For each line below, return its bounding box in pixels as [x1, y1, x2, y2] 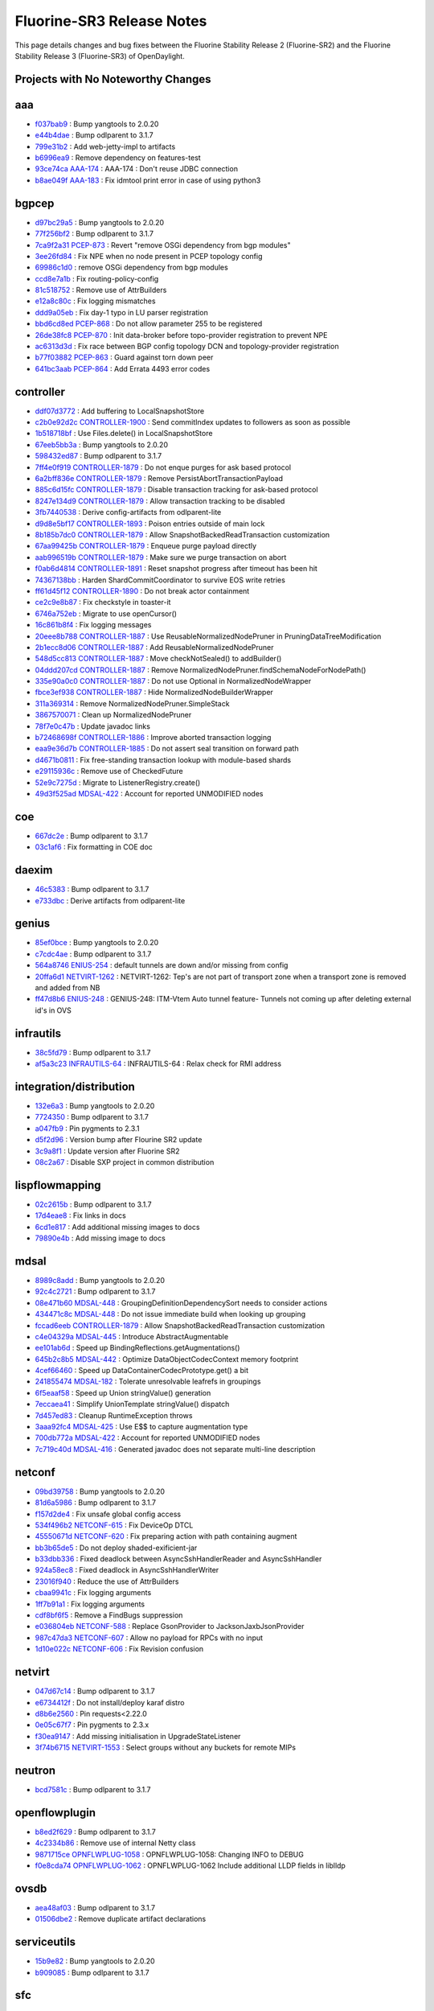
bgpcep [14, 196, 55, 210]
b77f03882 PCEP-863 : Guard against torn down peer [35, 352, 214, 362]
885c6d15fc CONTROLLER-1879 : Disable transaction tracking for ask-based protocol [35, 485, 318, 495]
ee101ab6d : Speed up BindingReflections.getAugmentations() [35, 1343, 240, 1353]
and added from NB [35, 983, 100, 993]
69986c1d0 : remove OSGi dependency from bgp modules [35, 262, 228, 273]
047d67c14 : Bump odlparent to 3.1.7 [35, 1686, 156, 1696]
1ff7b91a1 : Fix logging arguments [35, 1599, 145, 1609]
